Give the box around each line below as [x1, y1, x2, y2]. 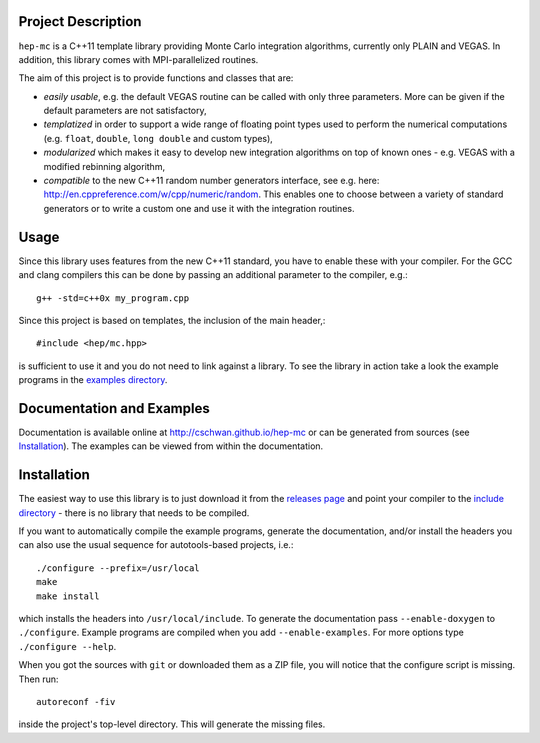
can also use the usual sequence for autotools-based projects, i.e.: [18, 539, 294, 551]
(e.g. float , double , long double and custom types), [43, 132, 274, 144]
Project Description [18, 13, 142, 30]
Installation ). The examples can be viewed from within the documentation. [18, 440, 324, 452]
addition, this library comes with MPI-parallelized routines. [18, 53, 259, 65]
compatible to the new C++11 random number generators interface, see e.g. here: [43, 175, 380, 187]
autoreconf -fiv [36, 696, 116, 707]
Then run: [18, 673, 59, 685]
